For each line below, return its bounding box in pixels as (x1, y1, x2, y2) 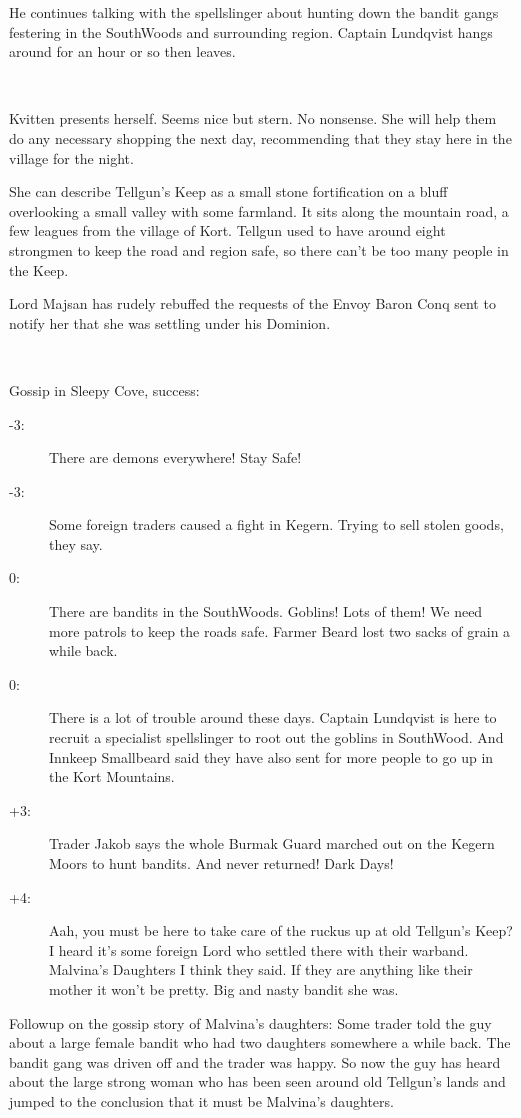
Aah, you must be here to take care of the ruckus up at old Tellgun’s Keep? (49, 920, 513, 941)
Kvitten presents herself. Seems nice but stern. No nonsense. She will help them (9, 108, 497, 129)
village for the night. (9, 147, 134, 168)
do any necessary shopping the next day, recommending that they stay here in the (9, 127, 512, 148)
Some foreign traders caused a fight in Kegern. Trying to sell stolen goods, (49, 514, 504, 535)
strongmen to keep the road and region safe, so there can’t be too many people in (9, 239, 509, 260)
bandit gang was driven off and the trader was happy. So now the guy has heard (9, 1051, 501, 1072)
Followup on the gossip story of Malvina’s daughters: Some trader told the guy (9, 1012, 492, 1033)
